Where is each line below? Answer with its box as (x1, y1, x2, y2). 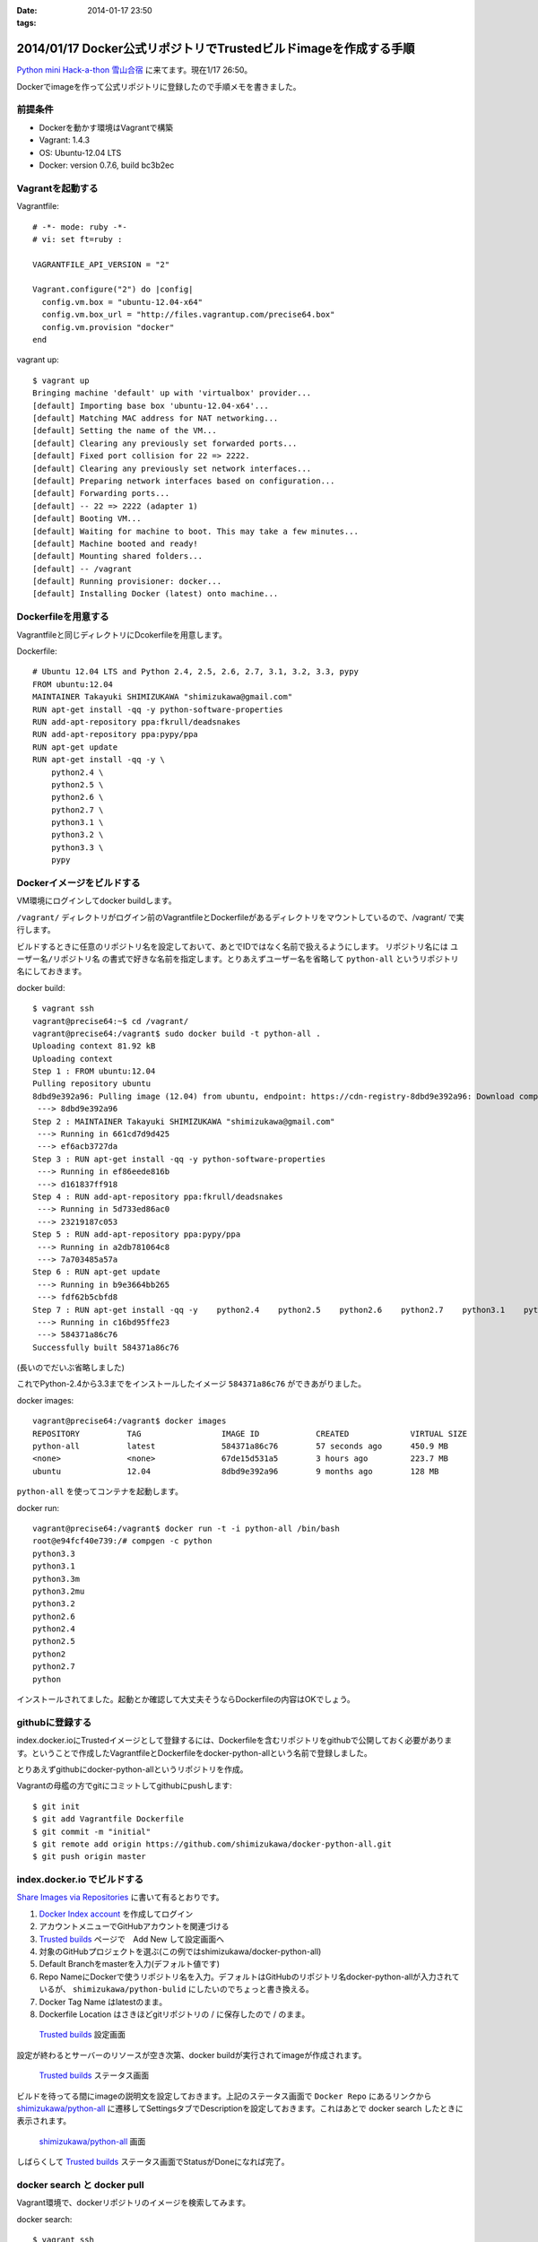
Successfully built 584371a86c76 (32, 1342, 179, 1352)
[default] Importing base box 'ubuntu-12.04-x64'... (32, 400, 269, 411)
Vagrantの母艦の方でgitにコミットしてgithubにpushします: (16, 1780, 232, 1791)
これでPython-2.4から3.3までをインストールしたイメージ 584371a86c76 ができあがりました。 (16, 1378, 367, 1389)
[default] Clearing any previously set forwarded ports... (32, 438, 298, 448)
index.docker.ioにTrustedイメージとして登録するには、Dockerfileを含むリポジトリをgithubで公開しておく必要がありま (16, 1735, 453, 1746)
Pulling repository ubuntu (32, 1079, 152, 1089)
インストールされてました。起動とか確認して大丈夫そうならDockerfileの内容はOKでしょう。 (16, 1694, 356, 1705)
